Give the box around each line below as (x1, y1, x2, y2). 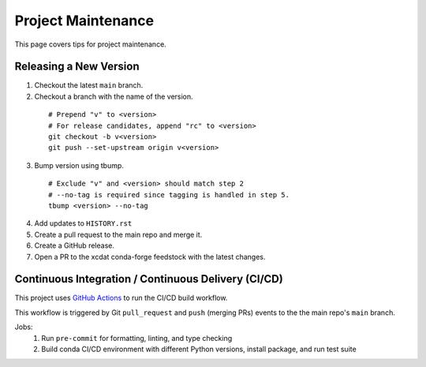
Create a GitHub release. (34, 241, 114, 250)
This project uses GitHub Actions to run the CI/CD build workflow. (14, 293, 228, 303)
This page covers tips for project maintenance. (14, 39, 167, 49)
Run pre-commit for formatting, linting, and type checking (41, 333, 233, 343)
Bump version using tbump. (34, 160, 124, 170)
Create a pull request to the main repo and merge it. (34, 230, 203, 239)
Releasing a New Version (14, 60, 140, 73)
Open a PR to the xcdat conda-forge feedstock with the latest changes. (34, 252, 266, 261)
